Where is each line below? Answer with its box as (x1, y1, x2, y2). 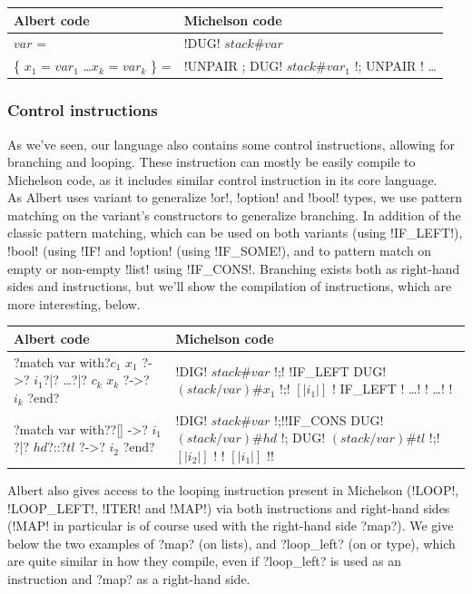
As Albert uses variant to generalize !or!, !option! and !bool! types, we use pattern (7, 188, 463, 207)
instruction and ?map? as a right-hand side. (7, 570, 251, 589)
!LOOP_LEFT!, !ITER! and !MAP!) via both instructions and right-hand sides (7, 498, 450, 517)
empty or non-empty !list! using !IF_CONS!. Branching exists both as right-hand (7, 258, 460, 278)
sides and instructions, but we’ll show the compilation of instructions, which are (7, 277, 452, 296)
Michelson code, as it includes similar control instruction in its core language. (7, 170, 438, 189)
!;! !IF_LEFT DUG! (274, 361, 387, 380)
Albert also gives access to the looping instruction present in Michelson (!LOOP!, (7, 481, 459, 500)
